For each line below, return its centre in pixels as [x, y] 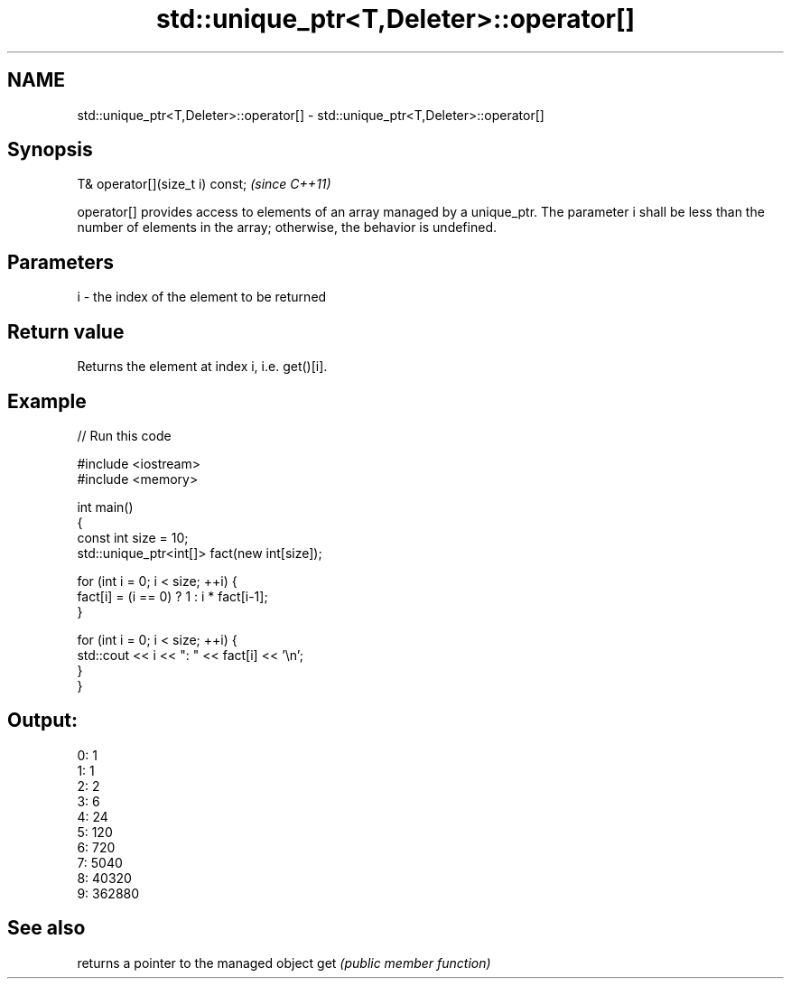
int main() [105, 507]
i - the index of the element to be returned [202, 297]
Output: [42, 721]
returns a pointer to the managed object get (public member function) [284, 963]
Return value [66, 331]
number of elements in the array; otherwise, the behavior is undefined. [287, 228]
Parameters [60, 262]
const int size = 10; [133, 537]
